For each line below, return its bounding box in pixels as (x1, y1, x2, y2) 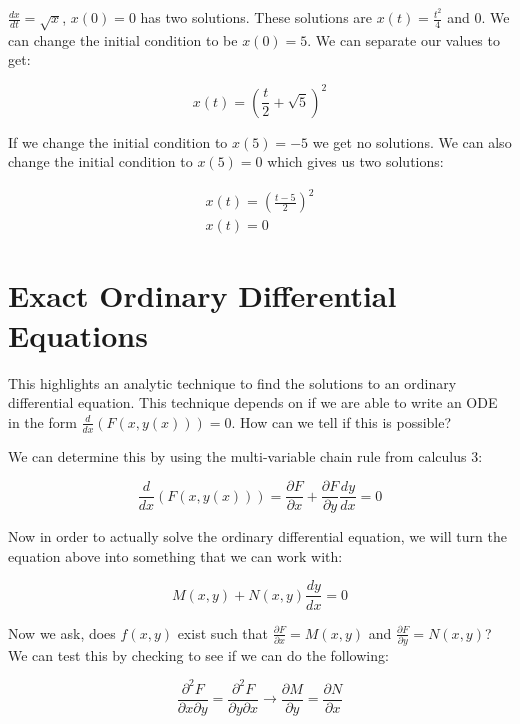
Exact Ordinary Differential (8, 275, 397, 316)
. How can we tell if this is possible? (231, 411, 452, 432)
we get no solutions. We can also (312, 131, 512, 152)
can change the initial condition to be (8, 29, 238, 50)
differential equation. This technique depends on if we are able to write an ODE (8, 392, 498, 413)
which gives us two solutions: (267, 151, 444, 172)
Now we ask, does (8, 622, 116, 643)
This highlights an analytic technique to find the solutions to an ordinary (8, 372, 457, 393)
